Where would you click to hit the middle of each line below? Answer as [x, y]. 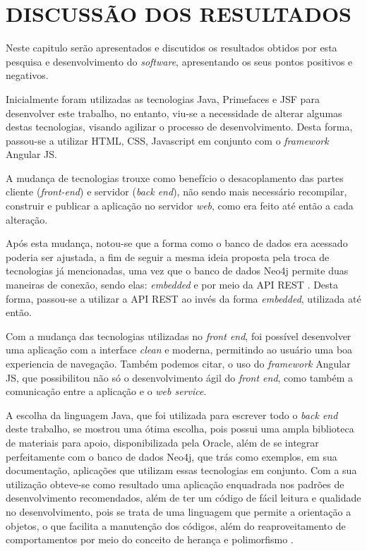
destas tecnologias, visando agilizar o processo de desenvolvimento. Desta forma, [179, 127]
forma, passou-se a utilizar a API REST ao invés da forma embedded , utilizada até [183, 298]
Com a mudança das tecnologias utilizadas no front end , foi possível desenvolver [179, 335]
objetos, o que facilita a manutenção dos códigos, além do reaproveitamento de [176, 525]
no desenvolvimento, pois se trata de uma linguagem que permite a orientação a [179, 511]
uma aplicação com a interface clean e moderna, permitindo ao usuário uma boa [179, 350]
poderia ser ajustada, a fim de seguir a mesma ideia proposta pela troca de [168, 256]
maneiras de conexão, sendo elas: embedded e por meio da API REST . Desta [172, 285]
